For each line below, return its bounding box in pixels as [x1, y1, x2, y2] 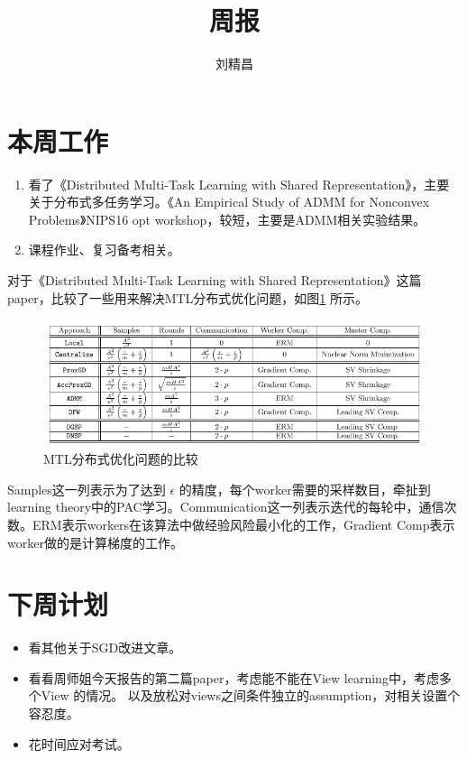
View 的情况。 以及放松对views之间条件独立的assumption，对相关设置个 [41, 686, 461, 705]
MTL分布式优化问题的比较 [43, 449, 198, 468]
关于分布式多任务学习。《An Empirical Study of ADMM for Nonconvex [28, 192, 430, 211]
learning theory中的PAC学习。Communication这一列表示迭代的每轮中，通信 [7, 497, 444, 516]
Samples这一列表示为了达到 [7, 479, 166, 498]
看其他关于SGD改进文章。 [28, 638, 182, 657]
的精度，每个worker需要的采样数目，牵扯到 [179, 479, 431, 498]
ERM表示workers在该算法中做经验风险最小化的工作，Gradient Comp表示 [32, 514, 455, 533]
